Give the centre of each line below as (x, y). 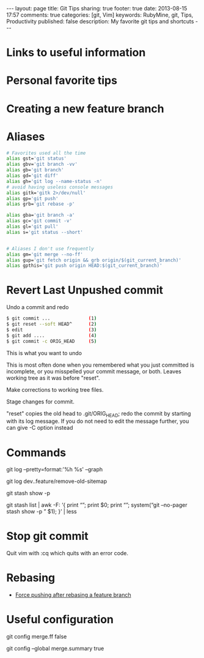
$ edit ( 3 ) (52, 330)
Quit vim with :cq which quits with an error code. (67, 553)
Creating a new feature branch (86, 109)
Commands (36, 453)
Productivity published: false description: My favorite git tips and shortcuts (100, 21)
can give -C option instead (40, 428)
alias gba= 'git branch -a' (41, 215)
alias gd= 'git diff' (33, 176)
